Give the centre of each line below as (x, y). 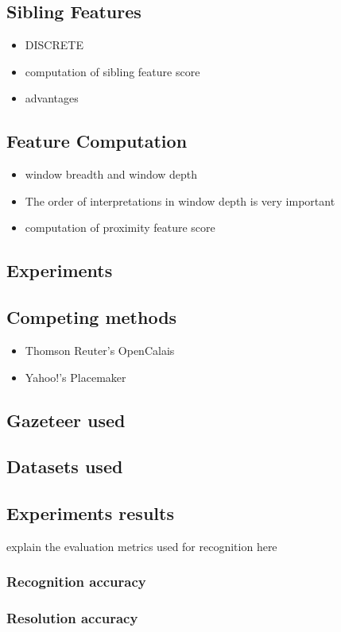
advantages (52, 98)
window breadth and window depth (111, 174)
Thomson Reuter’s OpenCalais (100, 350)
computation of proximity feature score (120, 227)
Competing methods (92, 317)
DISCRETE (54, 45)
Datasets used (65, 466)
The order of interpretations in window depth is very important (180, 200)
